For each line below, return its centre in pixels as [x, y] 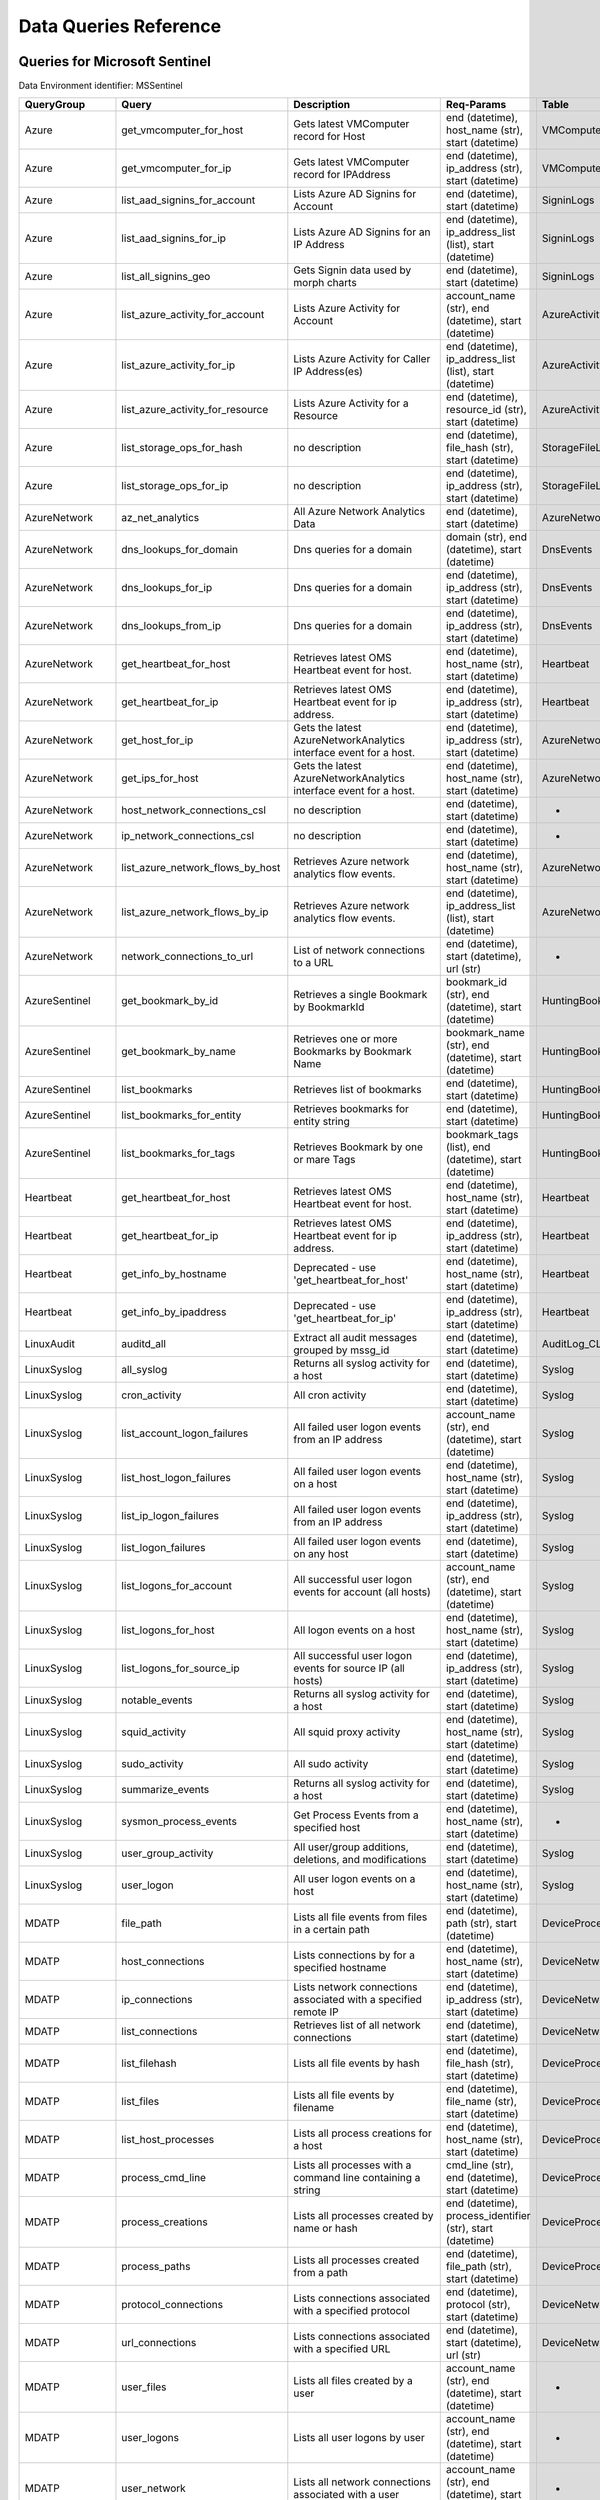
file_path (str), [478, 2267]
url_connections [159, 2343]
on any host [321, 1554]
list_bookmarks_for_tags [178, 1153]
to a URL [313, 963]
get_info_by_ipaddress [174, 1312]
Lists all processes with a [352, 2165]
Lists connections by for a [354, 1955]
